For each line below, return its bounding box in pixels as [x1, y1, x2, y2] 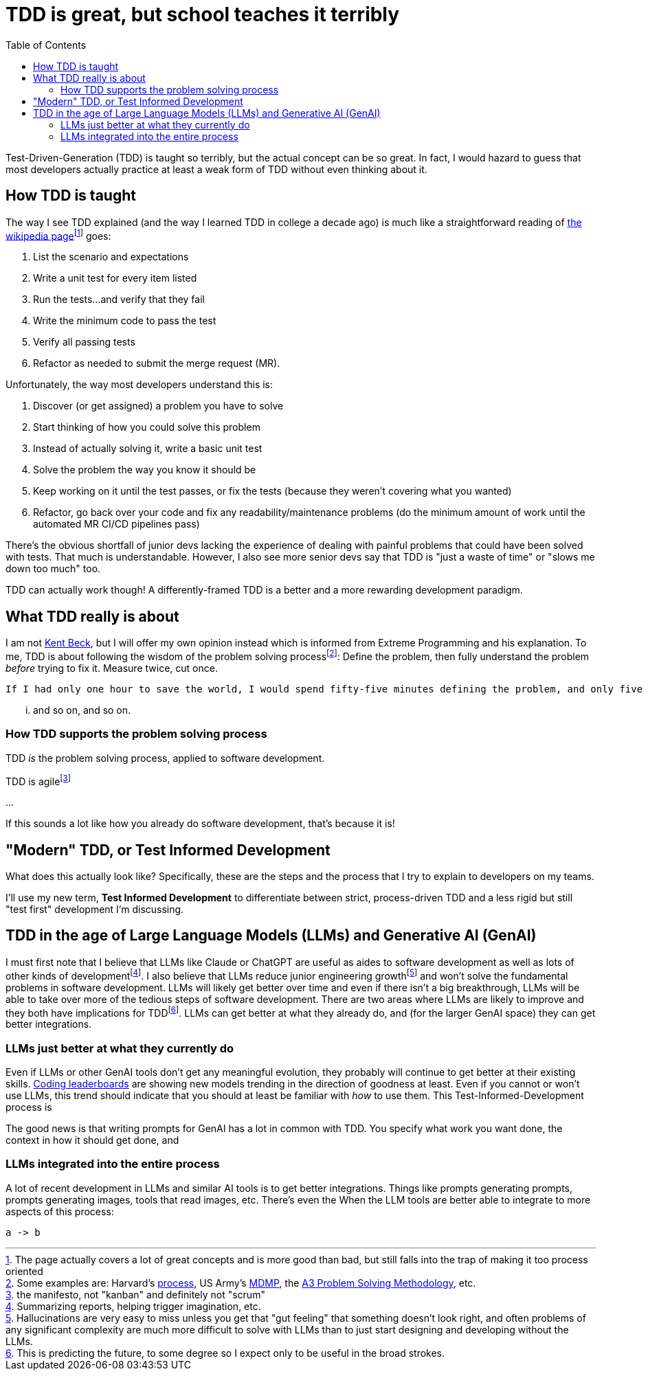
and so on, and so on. [33, 703, 131, 716]
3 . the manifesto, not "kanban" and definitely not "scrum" [5, 1288, 265, 1300]
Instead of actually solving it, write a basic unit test [33, 442, 262, 455]
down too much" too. [5, 563, 101, 575]
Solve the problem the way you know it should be [33, 464, 256, 476]
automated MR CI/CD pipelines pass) [33, 518, 200, 530]
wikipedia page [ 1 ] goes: [5, 227, 111, 242]
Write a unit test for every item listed [33, 272, 197, 284]
